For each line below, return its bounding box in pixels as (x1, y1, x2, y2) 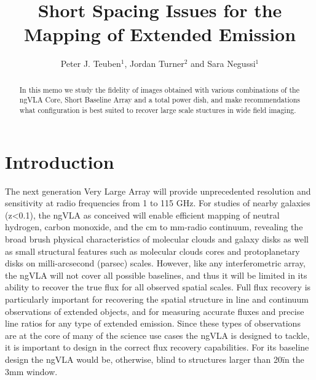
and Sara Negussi (190, 57, 256, 70)
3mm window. (5, 365, 58, 378)
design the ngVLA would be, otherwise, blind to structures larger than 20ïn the (5, 352, 304, 365)
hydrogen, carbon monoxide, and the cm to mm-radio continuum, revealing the (5, 220, 303, 233)
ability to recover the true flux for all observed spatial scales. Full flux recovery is (5, 281, 311, 293)
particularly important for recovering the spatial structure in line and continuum (5, 292, 309, 305)
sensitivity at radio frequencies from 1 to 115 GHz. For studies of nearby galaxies (5, 196, 310, 209)
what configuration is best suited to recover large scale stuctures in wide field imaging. (19, 105, 296, 115)
